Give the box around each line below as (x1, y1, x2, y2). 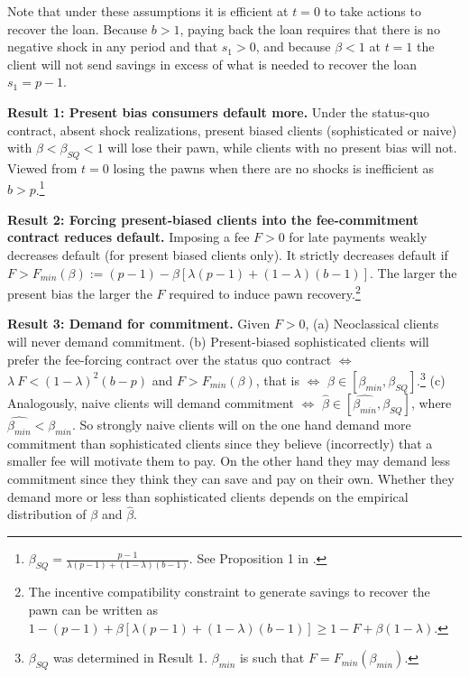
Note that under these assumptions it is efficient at (7, 2, 289, 20)
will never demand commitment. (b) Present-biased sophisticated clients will (7, 332, 429, 351)
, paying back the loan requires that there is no (179, 19, 440, 38)
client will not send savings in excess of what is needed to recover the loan (7, 54, 417, 73)
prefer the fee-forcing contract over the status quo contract (7, 349, 332, 368)
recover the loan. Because (7, 19, 148, 38)
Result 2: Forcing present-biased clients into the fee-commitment (7, 209, 419, 228)
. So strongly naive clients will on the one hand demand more (71, 415, 411, 434)
